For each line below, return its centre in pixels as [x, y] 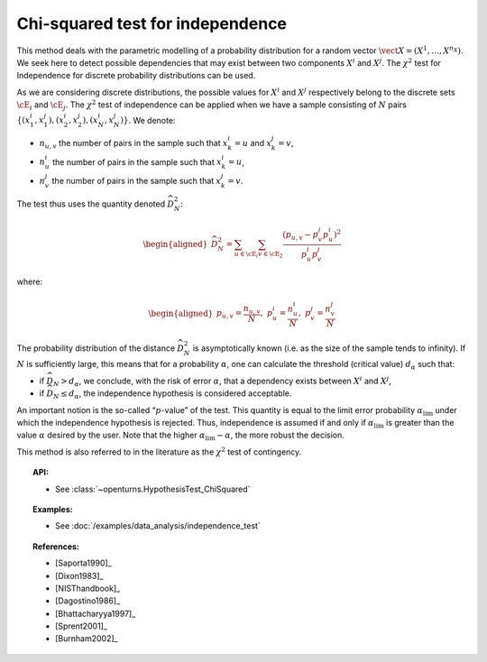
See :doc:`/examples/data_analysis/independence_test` [158, 526]
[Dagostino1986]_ [88, 601]
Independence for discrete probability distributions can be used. [136, 76]
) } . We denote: [148, 120]
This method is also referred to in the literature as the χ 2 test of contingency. [159, 451]
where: [30, 282]
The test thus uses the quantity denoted [91, 204]
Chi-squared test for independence [152, 23]
